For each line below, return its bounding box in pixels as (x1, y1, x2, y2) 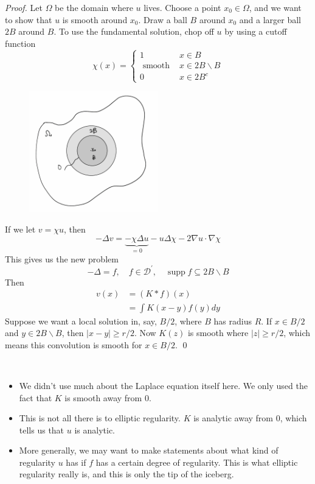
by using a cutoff (224, 25, 287, 38)
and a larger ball (239, 13, 301, 26)
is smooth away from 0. (64, 391, 151, 404)
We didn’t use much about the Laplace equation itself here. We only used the (19, 379, 308, 391)
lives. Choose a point (144, 1, 221, 13)
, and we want (249, 1, 302, 13)
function (5, 37, 36, 49)
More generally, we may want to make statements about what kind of (19, 444, 279, 457)
